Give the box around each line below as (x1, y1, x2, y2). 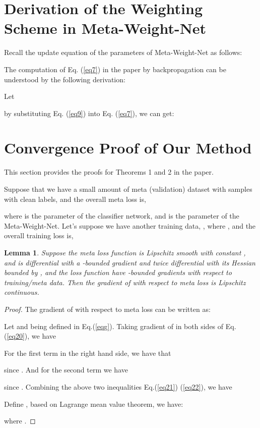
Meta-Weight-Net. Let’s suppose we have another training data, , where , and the (4, 220, 256, 231)
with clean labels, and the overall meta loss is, (4, 193, 146, 204)
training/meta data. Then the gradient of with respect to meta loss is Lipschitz (4, 277, 246, 287)
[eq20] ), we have (7, 331, 56, 341)
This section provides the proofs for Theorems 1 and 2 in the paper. (4, 167, 214, 177)
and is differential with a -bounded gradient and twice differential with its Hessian (4, 257, 255, 268)
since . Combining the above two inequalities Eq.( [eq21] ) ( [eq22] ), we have (4, 381, 232, 392)
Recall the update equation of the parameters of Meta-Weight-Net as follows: (4, 47, 242, 58)
